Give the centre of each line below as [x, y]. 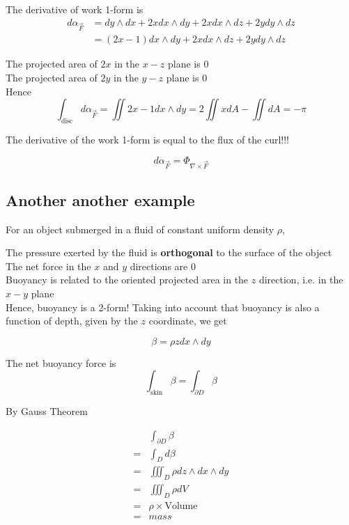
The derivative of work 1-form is [75, 9]
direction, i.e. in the [301, 280]
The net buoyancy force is [61, 362]
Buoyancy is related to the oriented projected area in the [127, 280]
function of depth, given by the [72, 321]
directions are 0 [163, 266]
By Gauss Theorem [47, 411]
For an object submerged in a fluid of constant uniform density [140, 229]
